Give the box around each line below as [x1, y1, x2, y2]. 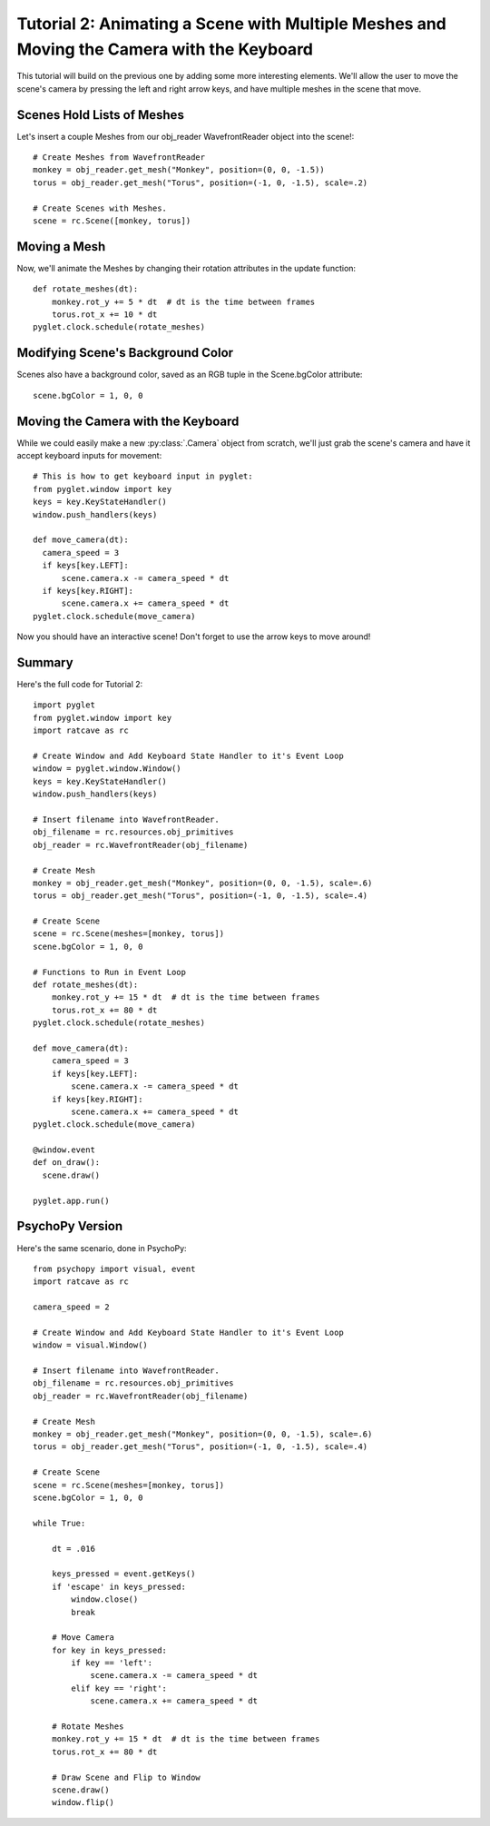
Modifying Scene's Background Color [16, 345, 234, 360]
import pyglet [33, 700, 95, 710]
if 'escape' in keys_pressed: [51, 1581, 186, 1592]
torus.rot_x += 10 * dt [51, 310, 158, 320]
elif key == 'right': [71, 1683, 168, 1693]
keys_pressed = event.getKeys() [51, 1569, 196, 1579]
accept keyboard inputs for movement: [16, 450, 162, 461]
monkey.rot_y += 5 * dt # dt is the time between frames [51, 296, 316, 307]
